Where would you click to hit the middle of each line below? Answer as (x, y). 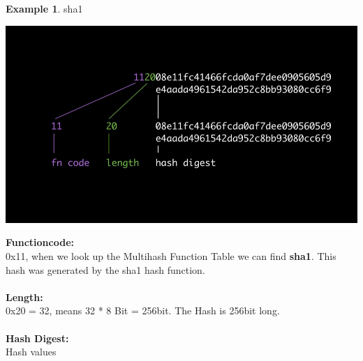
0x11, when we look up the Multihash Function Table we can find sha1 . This (171, 256)
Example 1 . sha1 (44, 8)
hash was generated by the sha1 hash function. (105, 269)
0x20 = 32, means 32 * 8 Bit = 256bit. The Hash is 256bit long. (143, 310)
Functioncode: (40, 242)
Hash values (31, 352)
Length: (24, 297)
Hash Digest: (37, 338)
